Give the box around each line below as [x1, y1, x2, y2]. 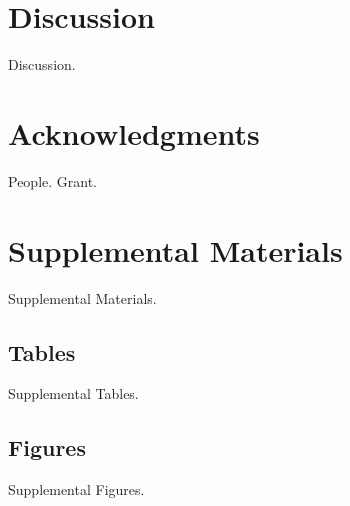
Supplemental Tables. [8, 383, 139, 404]
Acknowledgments [8, 112, 260, 153]
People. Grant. [8, 170, 98, 191]
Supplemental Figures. [8, 479, 145, 500]
